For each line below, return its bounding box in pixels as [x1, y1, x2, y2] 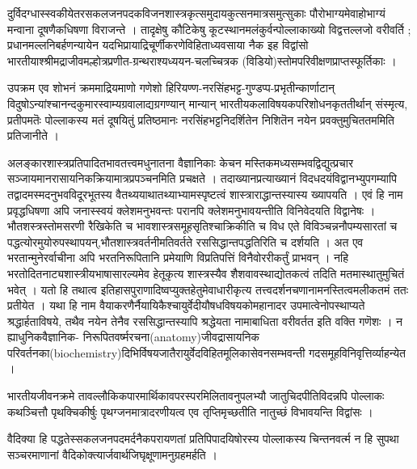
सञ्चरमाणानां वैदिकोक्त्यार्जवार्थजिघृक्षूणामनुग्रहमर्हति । [7, 446, 217, 463]
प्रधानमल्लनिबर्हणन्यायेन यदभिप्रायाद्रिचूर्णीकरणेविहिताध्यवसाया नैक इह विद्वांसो [7, 36, 309, 53]
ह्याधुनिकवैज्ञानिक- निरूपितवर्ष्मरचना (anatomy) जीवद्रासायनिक [7, 328, 259, 345]
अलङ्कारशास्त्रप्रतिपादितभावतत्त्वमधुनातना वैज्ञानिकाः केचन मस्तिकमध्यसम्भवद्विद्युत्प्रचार [7, 154, 354, 171]
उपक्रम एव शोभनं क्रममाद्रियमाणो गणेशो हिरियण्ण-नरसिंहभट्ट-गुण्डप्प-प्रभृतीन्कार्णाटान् [7, 79, 335, 96]
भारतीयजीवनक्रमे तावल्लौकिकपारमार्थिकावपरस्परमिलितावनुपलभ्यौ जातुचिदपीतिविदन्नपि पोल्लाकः [7, 387, 385, 404]
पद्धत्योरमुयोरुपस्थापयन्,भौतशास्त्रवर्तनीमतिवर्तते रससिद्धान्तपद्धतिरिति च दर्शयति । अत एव [7, 233, 364, 250]
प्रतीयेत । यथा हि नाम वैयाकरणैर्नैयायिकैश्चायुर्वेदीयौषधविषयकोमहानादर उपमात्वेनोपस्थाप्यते [7, 297, 365, 314]
